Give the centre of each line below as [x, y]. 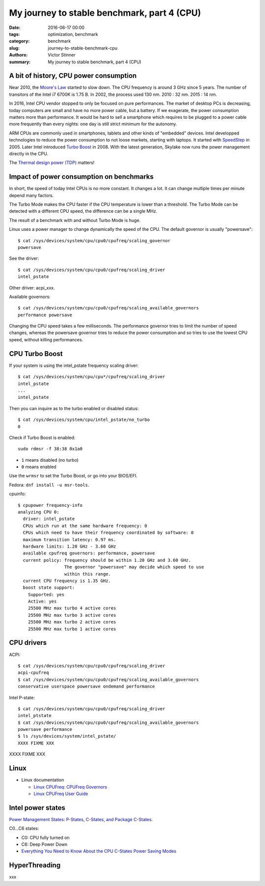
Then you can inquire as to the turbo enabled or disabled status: [74, 408]
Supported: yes [46, 595]
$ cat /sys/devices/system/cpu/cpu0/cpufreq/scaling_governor [94, 240]
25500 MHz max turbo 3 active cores [72, 615]
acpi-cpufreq [33, 673]
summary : [20, 62]
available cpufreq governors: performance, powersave [89, 553]
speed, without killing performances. [46, 339]
